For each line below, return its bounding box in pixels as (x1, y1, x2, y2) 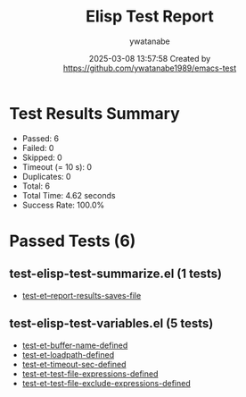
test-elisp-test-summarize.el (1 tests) (9, 266, 223, 282)
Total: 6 (21, 181, 51, 191)
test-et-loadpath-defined (21, 349, 114, 359)
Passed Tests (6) (9, 231, 136, 251)
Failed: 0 (21, 142, 54, 153)
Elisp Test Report (86, 6, 214, 27)
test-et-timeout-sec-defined (21, 359, 127, 369)
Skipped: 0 (21, 152, 62, 163)
